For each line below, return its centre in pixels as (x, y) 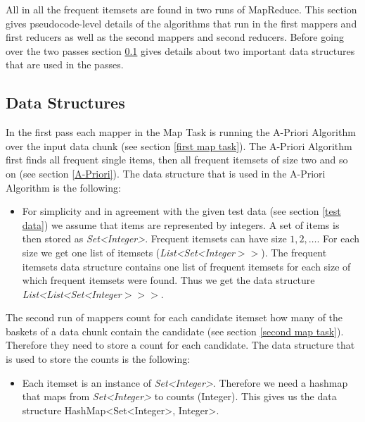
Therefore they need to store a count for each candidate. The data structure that (180, 345)
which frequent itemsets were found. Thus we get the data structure (168, 280)
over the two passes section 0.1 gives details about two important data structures (180, 50)
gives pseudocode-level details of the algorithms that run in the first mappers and (181, 23)
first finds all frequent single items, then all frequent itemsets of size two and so (177, 160)
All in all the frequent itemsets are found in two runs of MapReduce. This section (181, 9)
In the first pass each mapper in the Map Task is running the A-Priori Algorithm (181, 132)
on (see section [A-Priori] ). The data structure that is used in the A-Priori (166, 173)
